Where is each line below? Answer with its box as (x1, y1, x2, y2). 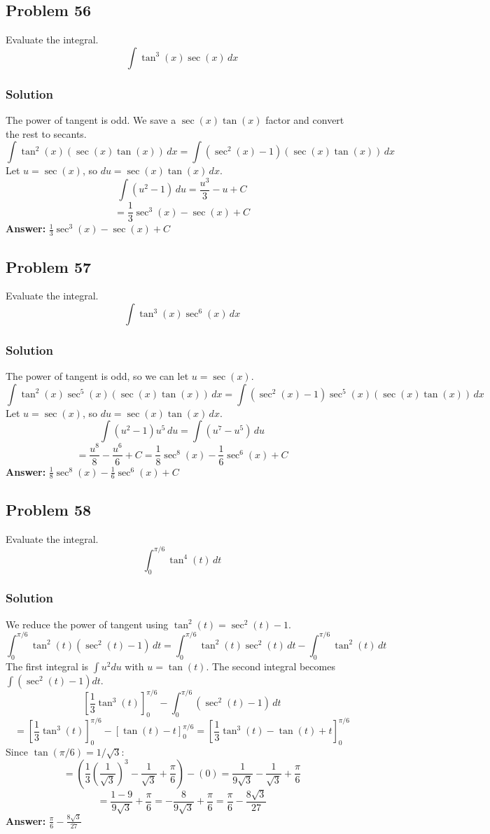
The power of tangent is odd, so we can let (6, 369, 189, 383)
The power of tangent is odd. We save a (6, 113, 176, 127)
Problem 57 (6, 255, 92, 277)
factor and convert (265, 113, 344, 127)
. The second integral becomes (206, 658, 335, 673)
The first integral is (6, 658, 89, 673)
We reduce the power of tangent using (6, 616, 169, 631)
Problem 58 (6, 498, 92, 520)
